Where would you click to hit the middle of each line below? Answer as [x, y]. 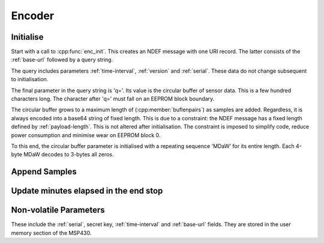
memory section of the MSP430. [51, 233]
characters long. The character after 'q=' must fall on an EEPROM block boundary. [113, 99]
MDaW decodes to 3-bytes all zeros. [68, 155]
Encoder [32, 16]
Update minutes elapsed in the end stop [87, 191]
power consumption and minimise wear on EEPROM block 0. [86, 135]
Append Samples [44, 172]
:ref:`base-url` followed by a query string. [62, 60]
